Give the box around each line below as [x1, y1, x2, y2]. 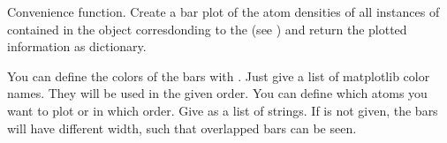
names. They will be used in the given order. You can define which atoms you [7, 84, 428, 102]
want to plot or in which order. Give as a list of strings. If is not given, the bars [7, 101, 438, 119]
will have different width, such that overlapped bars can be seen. [7, 118, 357, 137]
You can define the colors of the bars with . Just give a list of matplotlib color [7, 66, 430, 85]
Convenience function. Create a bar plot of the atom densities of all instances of [7, 3, 440, 20]
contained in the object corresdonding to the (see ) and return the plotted [7, 19, 407, 38]
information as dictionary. [7, 37, 147, 56]
